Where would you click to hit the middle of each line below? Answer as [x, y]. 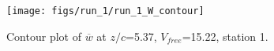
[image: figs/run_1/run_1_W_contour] [105, 11]
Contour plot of [44, 36]
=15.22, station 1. [225, 36]
